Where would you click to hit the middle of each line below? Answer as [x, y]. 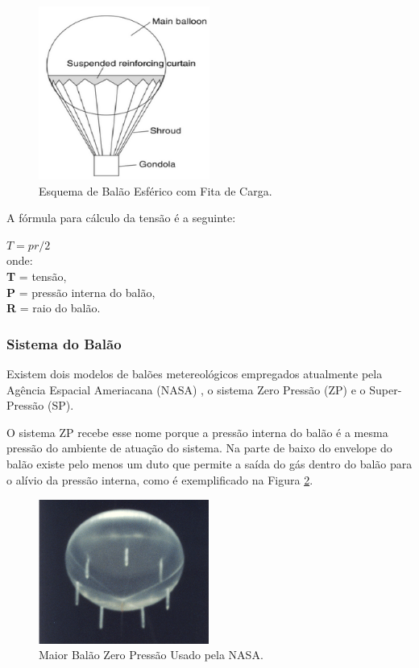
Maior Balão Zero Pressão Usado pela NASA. [151, 655]
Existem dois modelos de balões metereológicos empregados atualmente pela [195, 374]
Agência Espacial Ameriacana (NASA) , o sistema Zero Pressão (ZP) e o [186, 389]
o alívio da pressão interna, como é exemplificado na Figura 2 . [160, 479]
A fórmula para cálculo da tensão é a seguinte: [121, 218]
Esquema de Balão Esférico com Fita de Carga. [156, 190]
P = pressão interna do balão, [81, 292]
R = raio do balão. [54, 308]
